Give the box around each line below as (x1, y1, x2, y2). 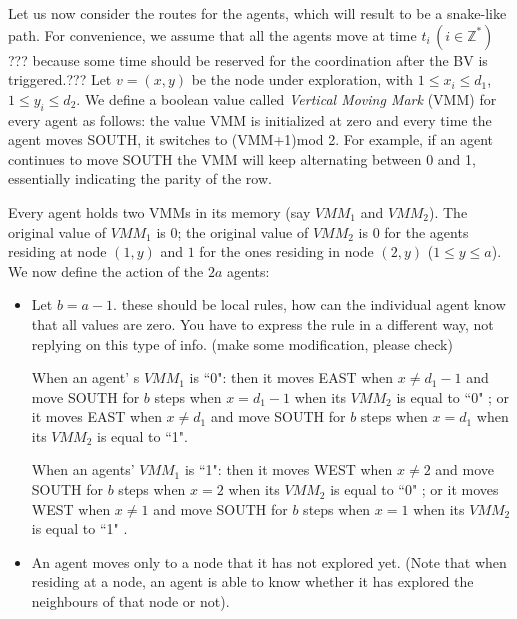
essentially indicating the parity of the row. (8, 168, 272, 189)
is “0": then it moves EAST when (189, 367, 394, 388)
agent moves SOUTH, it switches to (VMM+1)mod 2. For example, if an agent (8, 129, 493, 150)
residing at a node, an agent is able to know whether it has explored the (31, 571, 474, 592)
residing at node (8, 241, 107, 262)
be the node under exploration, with (191, 69, 414, 90)
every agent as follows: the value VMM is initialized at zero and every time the (8, 109, 492, 130)
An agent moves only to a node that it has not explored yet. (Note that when (31, 551, 507, 572)
